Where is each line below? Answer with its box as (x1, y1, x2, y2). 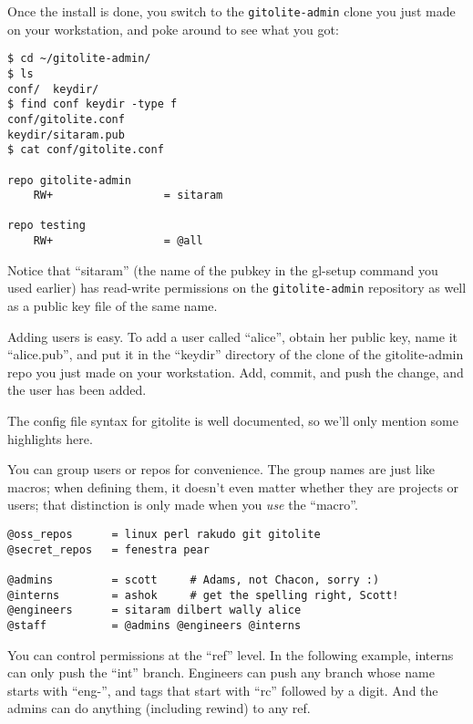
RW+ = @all (33, 234, 203, 248)
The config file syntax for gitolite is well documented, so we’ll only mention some (7, 411, 458, 429)
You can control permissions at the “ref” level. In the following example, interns (7, 645, 454, 664)
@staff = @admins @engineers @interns (7, 618, 302, 632)
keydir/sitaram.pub (7, 128, 125, 141)
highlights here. (7, 429, 93, 448)
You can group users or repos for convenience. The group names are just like (7, 460, 435, 479)
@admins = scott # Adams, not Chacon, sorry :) (7, 573, 380, 586)
